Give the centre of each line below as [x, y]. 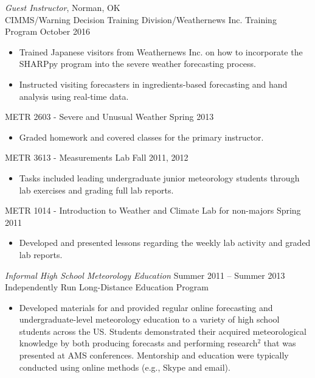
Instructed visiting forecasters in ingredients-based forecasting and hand [153, 84]
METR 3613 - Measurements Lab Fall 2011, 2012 [97, 157]
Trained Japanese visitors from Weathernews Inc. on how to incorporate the [161, 51]
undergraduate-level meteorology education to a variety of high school [149, 319]
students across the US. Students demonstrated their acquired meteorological [163, 331]
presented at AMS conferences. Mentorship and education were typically [154, 355]
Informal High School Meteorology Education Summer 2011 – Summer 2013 [145, 275]
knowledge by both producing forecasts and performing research [138, 343]
